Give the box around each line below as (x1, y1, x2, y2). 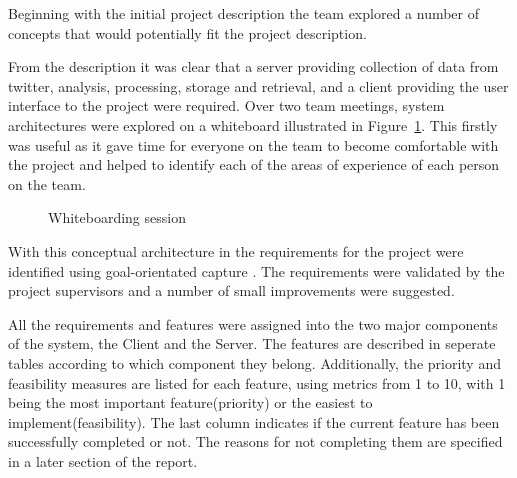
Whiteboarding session (48, 207, 186, 228)
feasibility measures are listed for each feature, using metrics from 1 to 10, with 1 (8, 372, 506, 393)
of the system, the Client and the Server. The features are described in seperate (8, 333, 496, 354)
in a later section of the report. (8, 450, 198, 471)
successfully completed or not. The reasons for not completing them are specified (8, 431, 503, 452)
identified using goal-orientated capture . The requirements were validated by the (8, 260, 505, 281)
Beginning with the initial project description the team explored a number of (8, 3, 480, 23)
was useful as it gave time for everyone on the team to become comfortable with (8, 134, 499, 155)
